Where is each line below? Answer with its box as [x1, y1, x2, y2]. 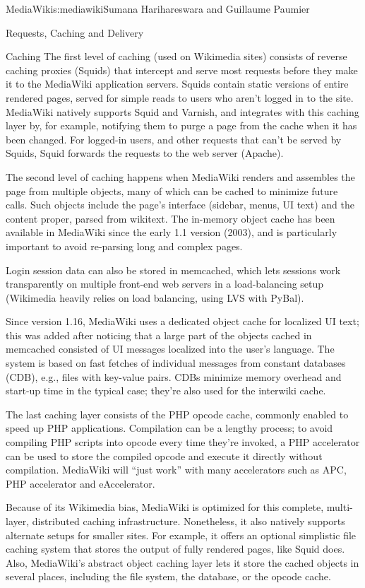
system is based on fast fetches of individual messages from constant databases [6, 355, 346, 370]
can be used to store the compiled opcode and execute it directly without [6, 448, 323, 463]
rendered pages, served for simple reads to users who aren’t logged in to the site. [6, 90, 354, 105]
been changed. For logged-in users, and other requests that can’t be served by [6, 131, 342, 146]
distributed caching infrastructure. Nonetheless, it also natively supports [32, 514, 345, 528]
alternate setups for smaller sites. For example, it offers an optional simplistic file [6, 527, 357, 542]
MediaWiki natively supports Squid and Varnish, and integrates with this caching [6, 104, 359, 119]
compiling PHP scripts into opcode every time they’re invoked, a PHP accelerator [6, 435, 360, 449]
